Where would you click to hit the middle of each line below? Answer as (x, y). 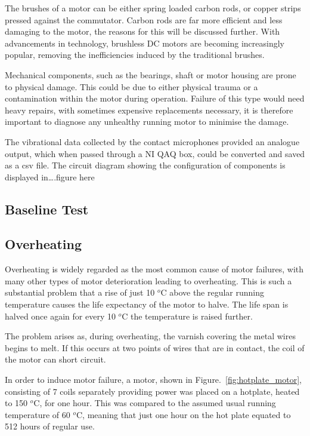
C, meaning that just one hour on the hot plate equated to (183, 414)
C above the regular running (213, 292)
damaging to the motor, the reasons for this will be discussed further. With (142, 31)
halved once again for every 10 (60, 316)
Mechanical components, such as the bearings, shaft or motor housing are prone (151, 74)
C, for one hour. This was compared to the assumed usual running (155, 403)
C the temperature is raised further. (187, 316)
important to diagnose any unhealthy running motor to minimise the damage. (147, 122)
